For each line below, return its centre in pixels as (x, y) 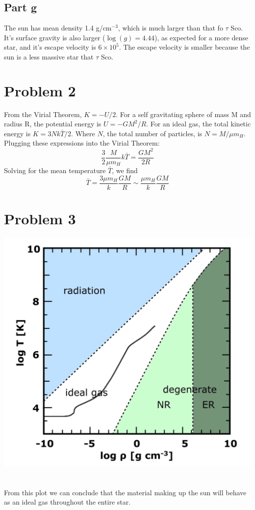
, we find (125, 170)
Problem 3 (40, 218)
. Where (83, 133)
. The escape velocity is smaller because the (184, 47)
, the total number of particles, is (153, 133)
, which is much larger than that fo (170, 28)
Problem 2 (40, 90)
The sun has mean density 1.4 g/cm (58, 28)
